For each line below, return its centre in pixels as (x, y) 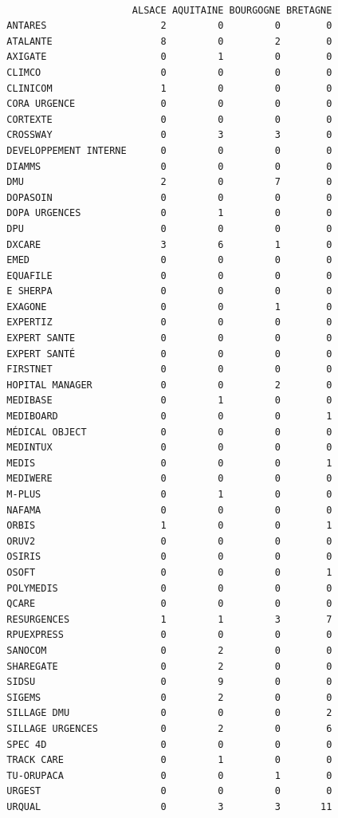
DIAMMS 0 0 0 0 (169, 166)
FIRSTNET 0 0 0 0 (169, 370)
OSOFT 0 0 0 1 (169, 572)
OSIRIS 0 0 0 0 (169, 557)
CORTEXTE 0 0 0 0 (169, 119)
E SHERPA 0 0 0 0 (169, 291)
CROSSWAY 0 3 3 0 (169, 135)
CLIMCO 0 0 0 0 (169, 72)
